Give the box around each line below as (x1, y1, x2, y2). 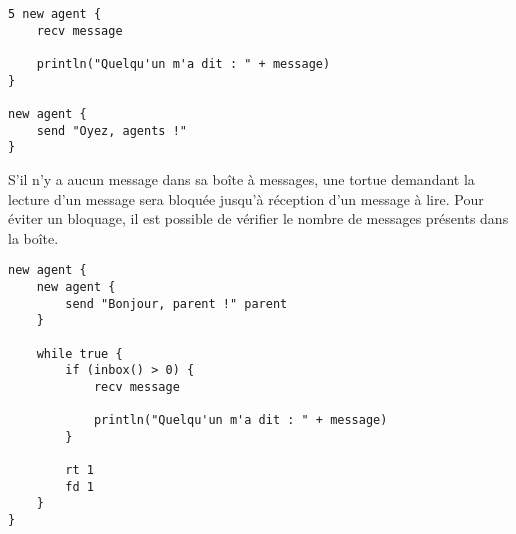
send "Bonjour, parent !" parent (65, 296, 288, 311)
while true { (36, 346, 123, 361)
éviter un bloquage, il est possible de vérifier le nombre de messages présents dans (8, 208, 509, 229)
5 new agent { (8, 7, 102, 21)
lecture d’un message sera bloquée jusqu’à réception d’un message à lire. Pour (8, 188, 484, 209)
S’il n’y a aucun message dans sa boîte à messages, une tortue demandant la (8, 168, 475, 189)
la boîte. (8, 227, 59, 248)
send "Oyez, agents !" (36, 123, 187, 138)
